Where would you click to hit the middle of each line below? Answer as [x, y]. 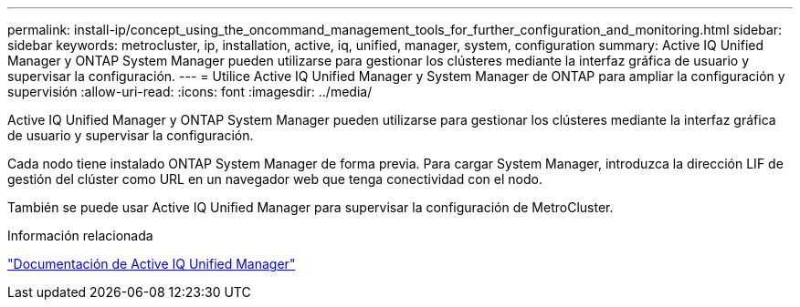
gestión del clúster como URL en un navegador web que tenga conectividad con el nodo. [275, 179]
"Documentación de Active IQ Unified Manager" [152, 264]
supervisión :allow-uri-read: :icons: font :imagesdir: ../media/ [190, 92]
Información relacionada [80, 235]
